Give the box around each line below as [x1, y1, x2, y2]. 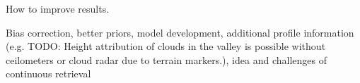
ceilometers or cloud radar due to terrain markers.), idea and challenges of [6, 52, 327, 67]
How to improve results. [6, 1, 110, 15]
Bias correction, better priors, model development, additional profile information [6, 25, 354, 39]
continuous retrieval [6, 66, 91, 81]
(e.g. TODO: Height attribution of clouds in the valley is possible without [6, 39, 326, 53]
